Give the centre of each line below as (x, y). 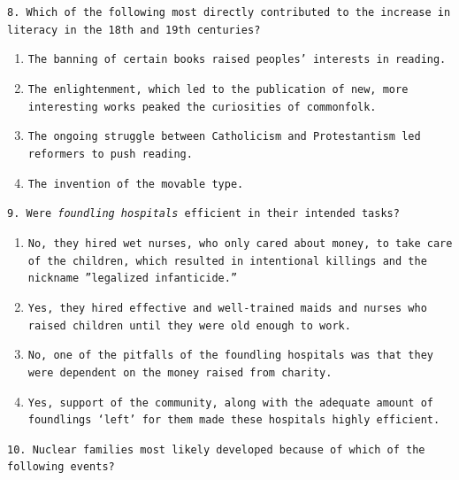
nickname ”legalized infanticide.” (133, 279)
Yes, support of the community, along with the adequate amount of (230, 403)
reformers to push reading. (110, 154)
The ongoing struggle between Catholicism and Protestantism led (224, 137)
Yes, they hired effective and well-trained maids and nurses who (227, 308)
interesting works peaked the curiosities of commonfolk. (202, 107)
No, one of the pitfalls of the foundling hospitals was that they (230, 356)
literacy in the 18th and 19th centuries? (134, 30)
